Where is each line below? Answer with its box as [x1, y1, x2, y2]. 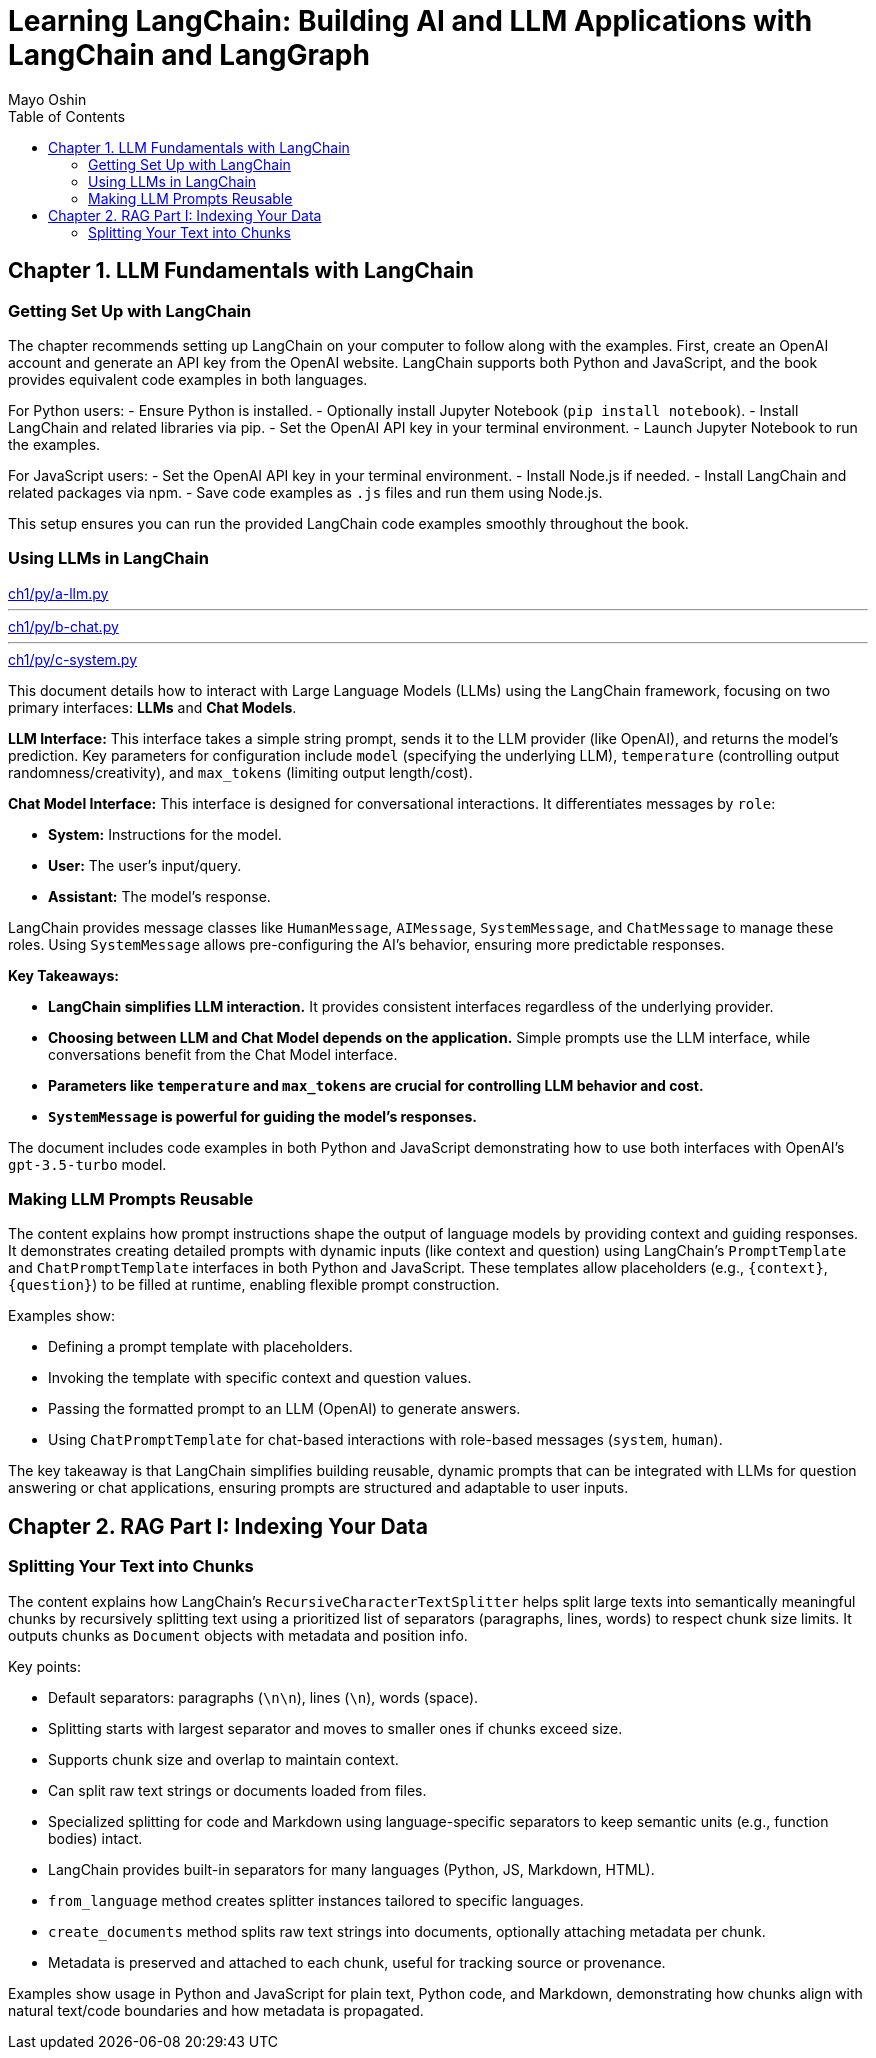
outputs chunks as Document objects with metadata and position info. [8, 1626, 468, 1644]
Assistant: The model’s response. [48, 887, 271, 905]
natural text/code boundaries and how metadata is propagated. [8, 2001, 424, 2019]
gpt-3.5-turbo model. [8, 1155, 167, 1173]
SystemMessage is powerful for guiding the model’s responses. [48, 1107, 477, 1125]
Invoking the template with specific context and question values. [48, 1369, 472, 1387]
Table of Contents [8, 107, 126, 125]
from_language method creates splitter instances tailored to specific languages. [48, 1891, 584, 1909]
